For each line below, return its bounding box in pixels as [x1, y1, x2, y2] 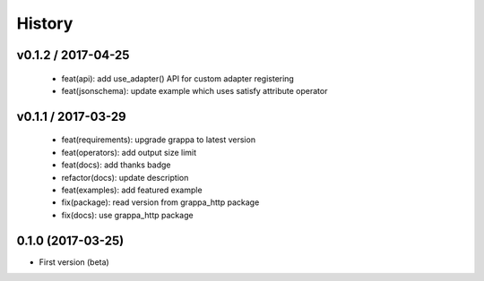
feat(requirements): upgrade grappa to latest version [61, 134, 255, 145]
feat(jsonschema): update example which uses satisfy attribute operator [61, 85, 328, 96]
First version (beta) [39, 256, 109, 268]
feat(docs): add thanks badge [61, 159, 171, 170]
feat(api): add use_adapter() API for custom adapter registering [61, 72, 295, 84]
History [16, 13, 73, 33]
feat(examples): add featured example [61, 184, 203, 195]
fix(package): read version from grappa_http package [61, 197, 260, 208]
